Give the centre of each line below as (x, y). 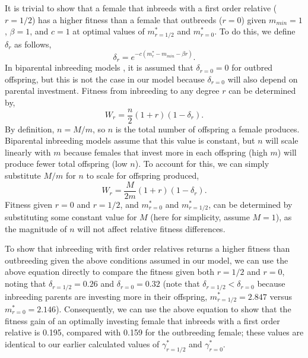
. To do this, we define (255, 31)
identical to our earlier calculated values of (82, 343)
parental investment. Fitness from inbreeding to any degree (112, 91)
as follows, (33, 44)
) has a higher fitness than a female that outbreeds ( (127, 19)
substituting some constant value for (71, 217)
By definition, (30, 129)
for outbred (252, 67)
